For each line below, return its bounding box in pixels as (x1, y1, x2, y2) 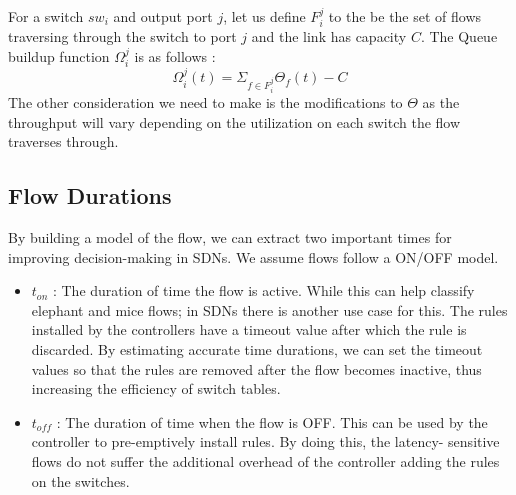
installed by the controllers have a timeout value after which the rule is (31, 319, 467, 340)
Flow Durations (8, 180, 172, 211)
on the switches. (31, 470, 130, 491)
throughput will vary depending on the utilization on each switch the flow (8, 111, 461, 132)
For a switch (8, 6, 84, 26)
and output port (113, 6, 213, 26)
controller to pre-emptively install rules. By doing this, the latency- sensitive (31, 431, 500, 452)
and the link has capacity (251, 26, 407, 47)
